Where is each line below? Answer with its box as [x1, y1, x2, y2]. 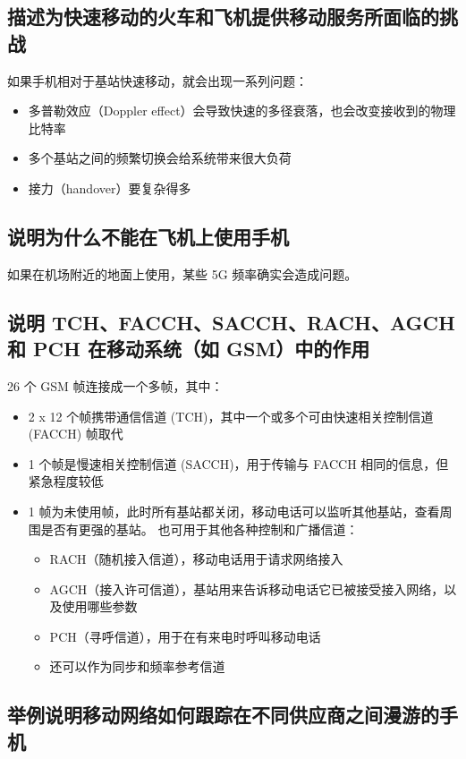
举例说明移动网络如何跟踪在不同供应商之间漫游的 [7, 701, 439, 729]
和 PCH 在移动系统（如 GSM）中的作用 [7, 335, 370, 362]
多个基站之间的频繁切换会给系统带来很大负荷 [28, 149, 292, 167]
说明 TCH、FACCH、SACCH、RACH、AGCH [7, 308, 455, 336]
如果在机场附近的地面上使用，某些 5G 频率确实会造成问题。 [7, 264, 358, 283]
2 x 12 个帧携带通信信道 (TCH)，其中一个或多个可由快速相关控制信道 [28, 406, 434, 425]
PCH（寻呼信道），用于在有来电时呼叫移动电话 [49, 627, 321, 645]
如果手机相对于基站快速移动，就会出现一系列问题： [7, 71, 308, 90]
